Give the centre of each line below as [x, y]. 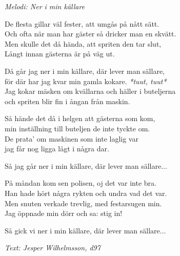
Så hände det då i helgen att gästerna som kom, [80, 118]
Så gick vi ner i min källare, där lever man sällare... [85, 230]
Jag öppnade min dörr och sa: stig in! [64, 213]
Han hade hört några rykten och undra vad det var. [86, 193]
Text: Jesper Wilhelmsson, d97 [53, 248]
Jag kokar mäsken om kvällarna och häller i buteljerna [90, 91]
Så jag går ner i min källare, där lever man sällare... [86, 165]
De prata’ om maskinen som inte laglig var [72, 138]
